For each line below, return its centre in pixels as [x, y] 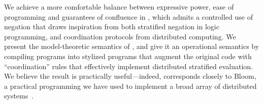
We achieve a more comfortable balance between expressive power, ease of [119, 7]
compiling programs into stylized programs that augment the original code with [128, 56]
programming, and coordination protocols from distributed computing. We [120, 36]
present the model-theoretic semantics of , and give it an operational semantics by [132, 46]
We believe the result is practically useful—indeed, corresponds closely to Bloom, [130, 76]
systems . [19, 96]
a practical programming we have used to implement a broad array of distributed [130, 86]
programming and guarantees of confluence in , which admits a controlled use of [128, 16]
